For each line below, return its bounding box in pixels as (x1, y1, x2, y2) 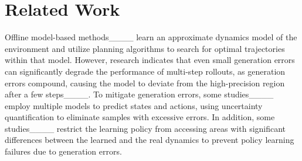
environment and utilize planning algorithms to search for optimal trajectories (5, 42, 285, 54)
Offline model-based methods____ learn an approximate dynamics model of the (5, 31, 297, 43)
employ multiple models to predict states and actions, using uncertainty (5, 99, 263, 111)
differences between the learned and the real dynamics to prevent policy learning (5, 134, 294, 146)
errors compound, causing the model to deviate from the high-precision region (5, 76, 285, 89)
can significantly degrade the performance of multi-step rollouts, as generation (5, 65, 286, 77)
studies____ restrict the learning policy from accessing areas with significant (5, 122, 286, 134)
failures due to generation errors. (5, 145, 122, 157)
